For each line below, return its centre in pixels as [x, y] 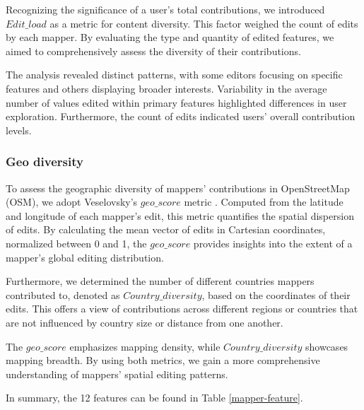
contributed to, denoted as [63, 294]
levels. [19, 130]
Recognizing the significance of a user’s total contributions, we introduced [165, 9]
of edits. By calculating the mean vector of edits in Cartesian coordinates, [166, 229]
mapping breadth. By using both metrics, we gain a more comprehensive [163, 360]
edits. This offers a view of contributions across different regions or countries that [182, 309]
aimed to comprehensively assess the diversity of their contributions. [153, 51]
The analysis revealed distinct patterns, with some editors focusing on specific [174, 75]
